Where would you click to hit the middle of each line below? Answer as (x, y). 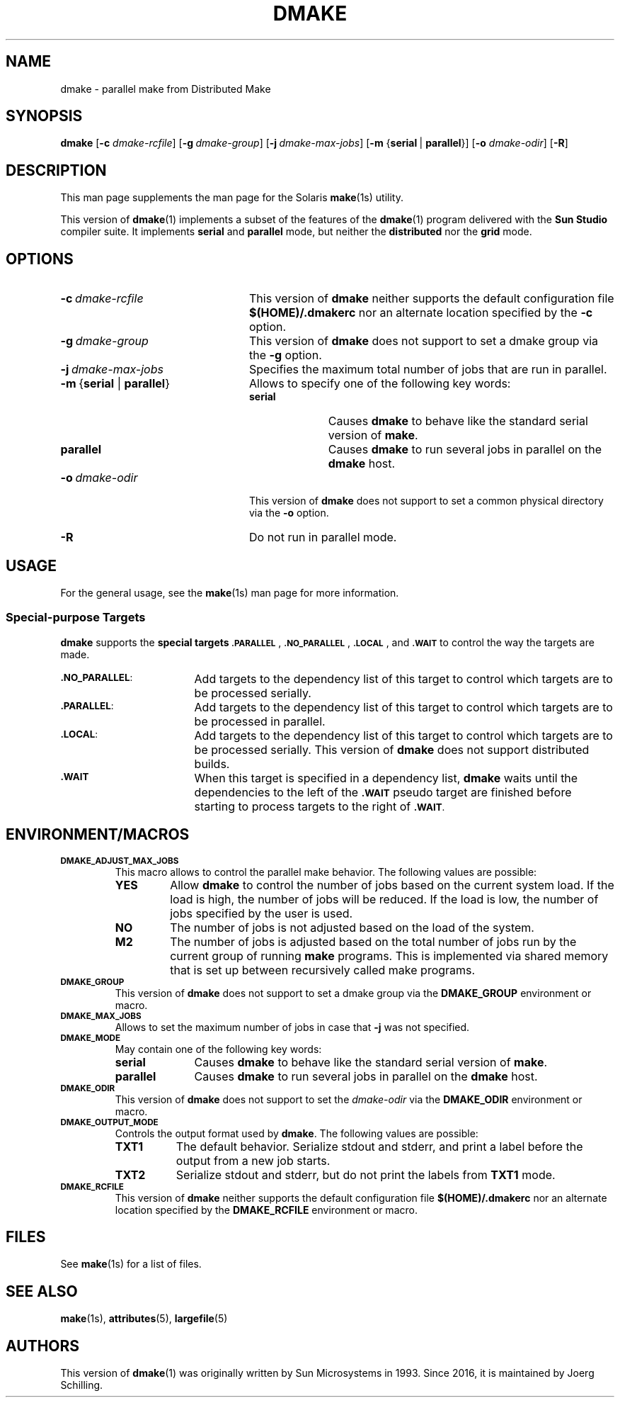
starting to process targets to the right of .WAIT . (320, 806)
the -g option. (285, 355)
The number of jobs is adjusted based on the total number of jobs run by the (373, 941)
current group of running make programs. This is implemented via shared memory (389, 956)
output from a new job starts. (253, 1160)
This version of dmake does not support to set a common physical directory (426, 501)
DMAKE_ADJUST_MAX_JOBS (120, 861)
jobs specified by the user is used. (262, 913)
